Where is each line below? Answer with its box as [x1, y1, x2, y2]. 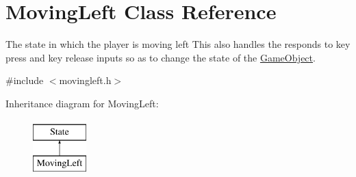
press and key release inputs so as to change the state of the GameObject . [5, 50, 316, 64]
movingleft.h [59, 73, 112, 87]
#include [5, 73, 44, 87]
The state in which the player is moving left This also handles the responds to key [5, 37, 351, 51]
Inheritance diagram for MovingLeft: [5, 96, 159, 110]
